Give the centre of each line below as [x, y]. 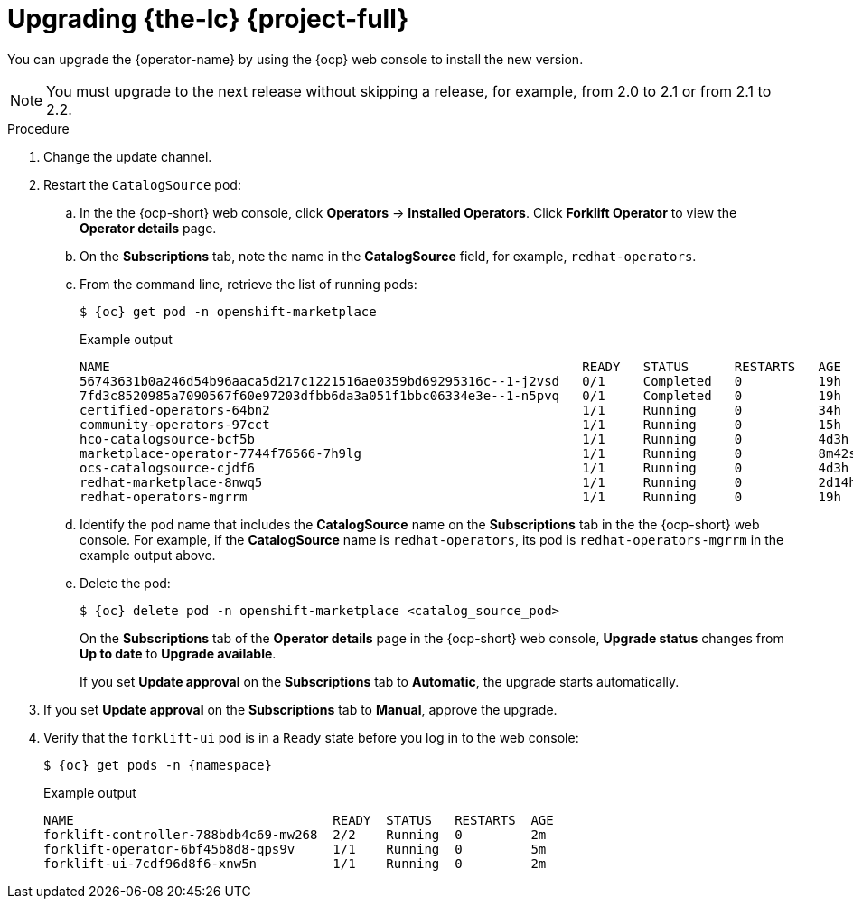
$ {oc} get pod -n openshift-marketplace [228, 311]
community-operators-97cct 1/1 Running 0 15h [460, 424]
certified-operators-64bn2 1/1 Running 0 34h [460, 410]
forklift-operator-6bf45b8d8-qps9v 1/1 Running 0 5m [295, 849]
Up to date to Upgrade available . [178, 653]
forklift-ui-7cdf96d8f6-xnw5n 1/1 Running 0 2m [295, 863]
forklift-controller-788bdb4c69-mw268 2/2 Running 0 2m [295, 834]
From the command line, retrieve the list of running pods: [248, 284]
